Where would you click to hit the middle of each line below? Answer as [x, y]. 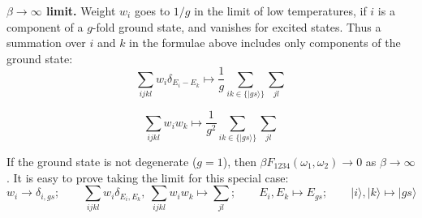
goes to [152, 11]
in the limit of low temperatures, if [280, 11]
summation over [46, 43]
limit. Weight [81, 11]
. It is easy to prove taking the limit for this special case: [148, 177]
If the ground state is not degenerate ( [102, 161]
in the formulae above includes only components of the [265, 43]
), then [239, 161]
